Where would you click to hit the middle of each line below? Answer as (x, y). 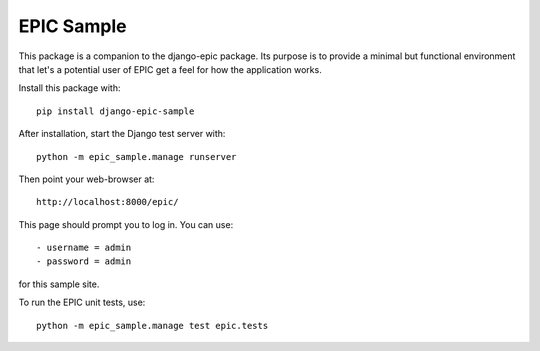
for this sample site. (59, 284)
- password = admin (84, 261)
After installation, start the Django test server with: (122, 134)
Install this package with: (69, 88)
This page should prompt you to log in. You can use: (126, 224)
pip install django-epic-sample (115, 111)
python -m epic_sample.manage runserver (136, 156)
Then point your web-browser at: (86, 179)
